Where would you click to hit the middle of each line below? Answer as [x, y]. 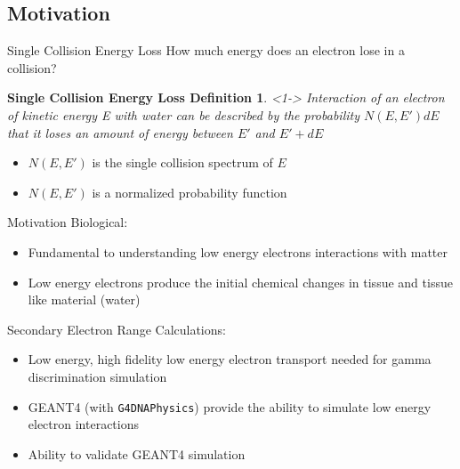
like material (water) [84, 299]
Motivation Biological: [68, 222]
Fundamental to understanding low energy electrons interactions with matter [238, 251]
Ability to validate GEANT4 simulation [137, 453]
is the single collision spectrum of [182, 162]
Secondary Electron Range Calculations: [117, 329]
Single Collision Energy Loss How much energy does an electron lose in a [206, 50]
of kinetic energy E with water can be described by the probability [183, 114]
